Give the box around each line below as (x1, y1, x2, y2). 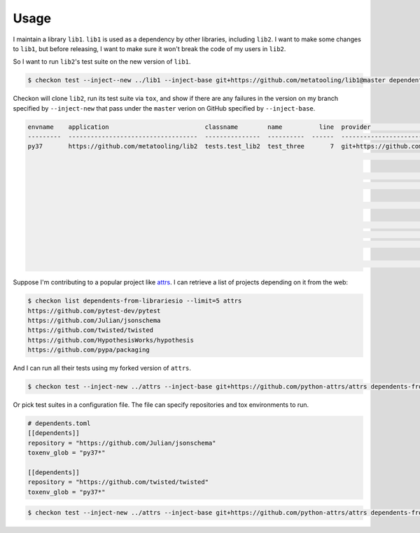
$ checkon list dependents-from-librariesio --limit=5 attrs (27, 297, 242, 305)
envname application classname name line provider (27, 123, 371, 131)
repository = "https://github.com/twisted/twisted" (27, 478, 209, 486)
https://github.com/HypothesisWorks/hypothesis (27, 336, 194, 344)
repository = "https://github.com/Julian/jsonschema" (27, 438, 216, 447)
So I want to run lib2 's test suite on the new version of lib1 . (13, 57, 191, 66)
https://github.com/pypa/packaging (27, 346, 150, 354)
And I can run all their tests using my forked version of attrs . (13, 364, 192, 373)
